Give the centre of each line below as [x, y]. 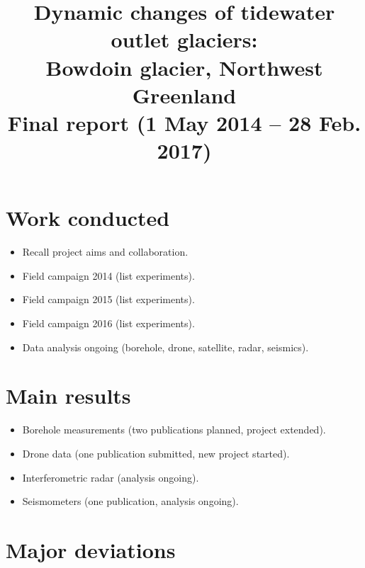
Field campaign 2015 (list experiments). [108, 299]
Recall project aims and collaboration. [105, 252]
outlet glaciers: [184, 39]
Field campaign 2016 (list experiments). [108, 323]
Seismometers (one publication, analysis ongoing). [130, 501]
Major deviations [91, 549]
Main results [68, 396]
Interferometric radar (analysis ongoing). [111, 477]
